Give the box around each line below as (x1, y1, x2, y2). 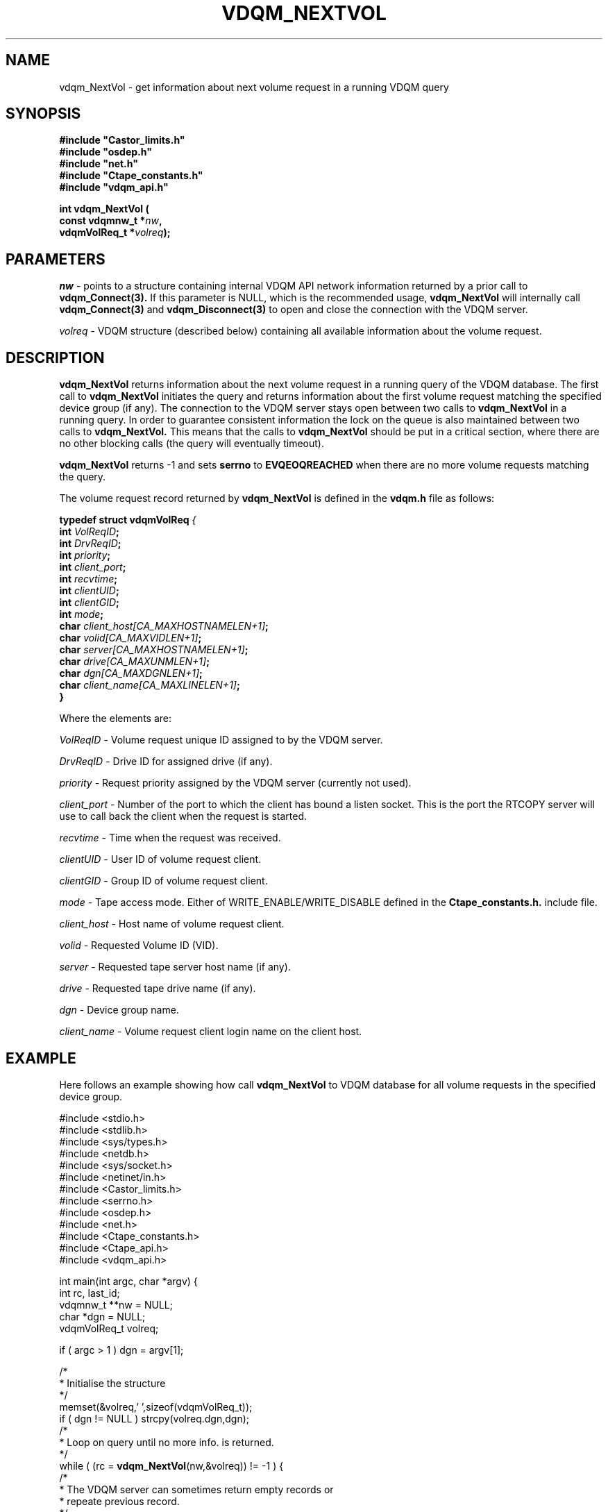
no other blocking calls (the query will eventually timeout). (59, 437, 324, 450)
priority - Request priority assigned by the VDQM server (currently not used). (59, 777, 412, 789)
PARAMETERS (6, 250, 105, 268)
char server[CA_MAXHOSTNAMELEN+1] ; (59, 644, 248, 656)
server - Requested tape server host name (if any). (59, 961, 291, 973)
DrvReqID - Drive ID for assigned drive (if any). (59, 755, 273, 768)
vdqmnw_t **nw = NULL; (59, 1298, 173, 1311)
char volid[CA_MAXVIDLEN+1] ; (59, 632, 202, 644)
